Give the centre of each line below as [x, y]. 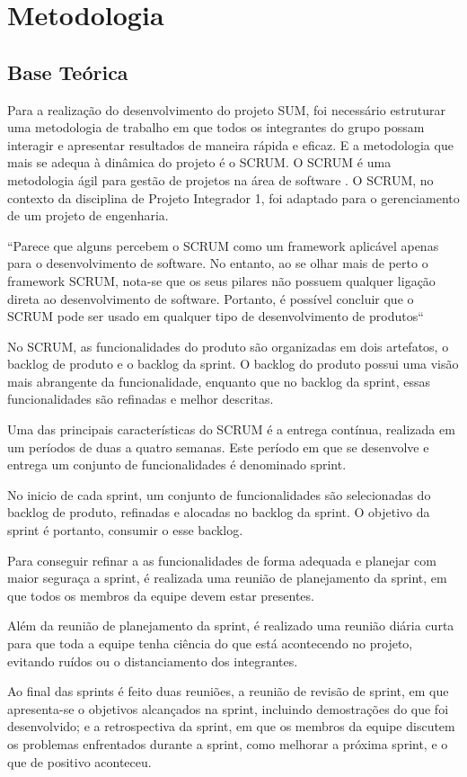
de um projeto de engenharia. [88, 215]
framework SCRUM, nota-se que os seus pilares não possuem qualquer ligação [221, 280]
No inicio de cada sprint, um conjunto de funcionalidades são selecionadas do [219, 494]
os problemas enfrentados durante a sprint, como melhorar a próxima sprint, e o [228, 743]
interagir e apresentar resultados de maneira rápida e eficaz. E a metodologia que [230, 144]
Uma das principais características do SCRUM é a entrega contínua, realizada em [231, 429]
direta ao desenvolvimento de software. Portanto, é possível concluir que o [211, 298]
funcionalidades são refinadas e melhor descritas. [141, 399]
